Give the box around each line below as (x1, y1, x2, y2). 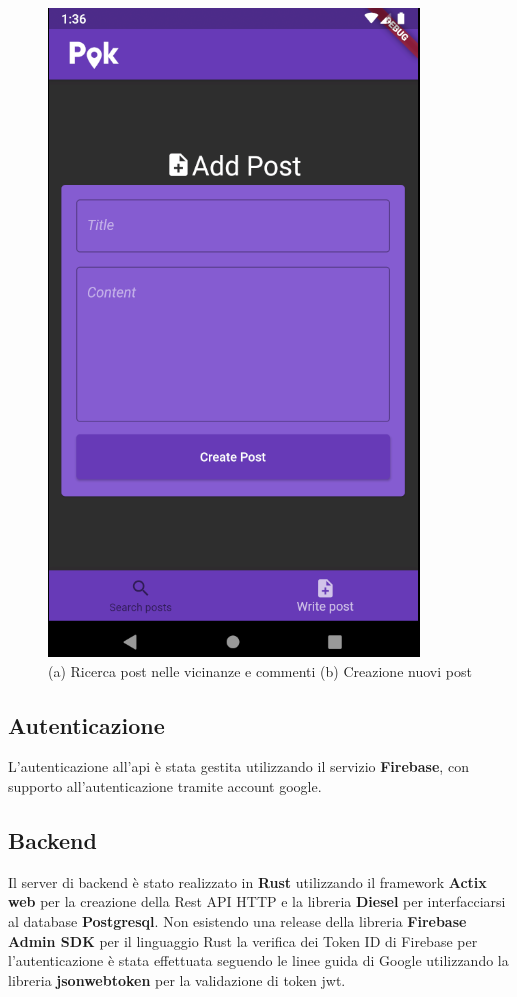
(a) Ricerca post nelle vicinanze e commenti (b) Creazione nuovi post (48, 660, 472, 681)
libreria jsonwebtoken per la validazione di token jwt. (8, 969, 346, 990)
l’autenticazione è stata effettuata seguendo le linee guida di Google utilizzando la (8, 950, 509, 971)
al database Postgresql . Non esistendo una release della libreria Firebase (8, 910, 467, 931)
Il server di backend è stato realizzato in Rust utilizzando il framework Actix (8, 871, 487, 892)
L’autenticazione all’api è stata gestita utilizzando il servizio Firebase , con (8, 756, 469, 777)
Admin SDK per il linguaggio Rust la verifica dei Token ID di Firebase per (8, 930, 478, 951)
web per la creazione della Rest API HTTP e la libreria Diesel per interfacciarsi (8, 891, 506, 912)
